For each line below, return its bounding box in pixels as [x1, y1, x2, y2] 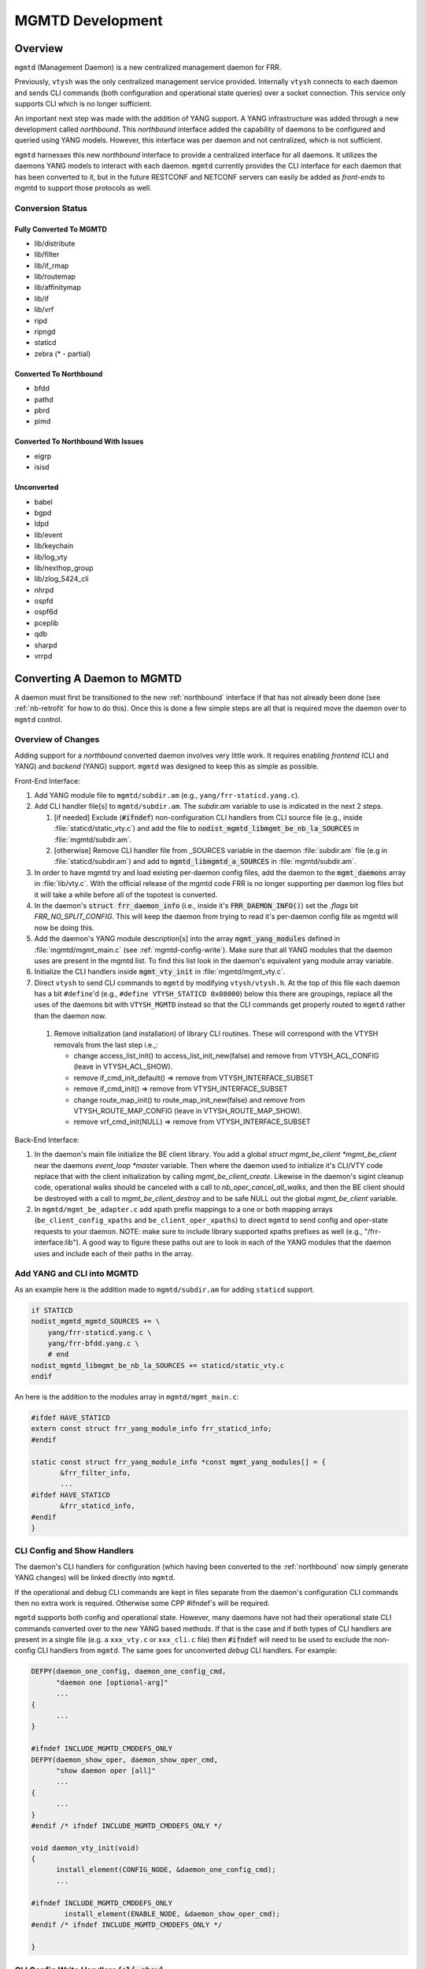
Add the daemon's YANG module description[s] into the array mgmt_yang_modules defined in [34, 934, 341, 944]
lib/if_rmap [34, 261, 69, 270]
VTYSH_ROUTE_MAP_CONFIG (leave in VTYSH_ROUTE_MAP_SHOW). [73, 1106, 302, 1115]
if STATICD [31, 1306, 73, 1315]
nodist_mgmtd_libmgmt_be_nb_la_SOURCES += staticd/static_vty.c [31, 1361, 285, 1370]
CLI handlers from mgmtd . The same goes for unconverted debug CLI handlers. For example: [36, 1646, 338, 1656]
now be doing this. [34, 922, 94, 933]
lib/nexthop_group [34, 563, 94, 573]
